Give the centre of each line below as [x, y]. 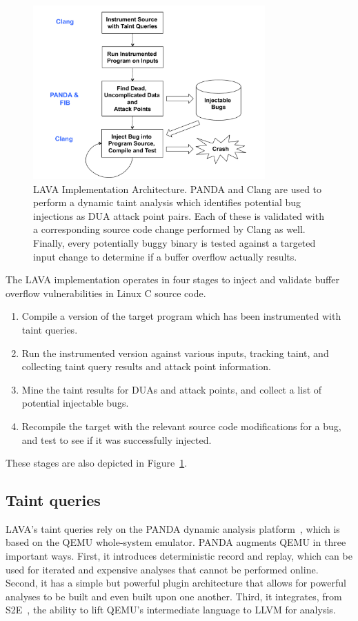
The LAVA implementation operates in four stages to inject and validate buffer [172, 279]
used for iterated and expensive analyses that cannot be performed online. [162, 569]
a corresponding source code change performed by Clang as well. [169, 229]
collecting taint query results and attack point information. [146, 366]
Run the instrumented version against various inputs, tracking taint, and [175, 353]
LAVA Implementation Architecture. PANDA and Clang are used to [178, 189]
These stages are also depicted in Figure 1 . [97, 463]
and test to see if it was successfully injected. [117, 439]
